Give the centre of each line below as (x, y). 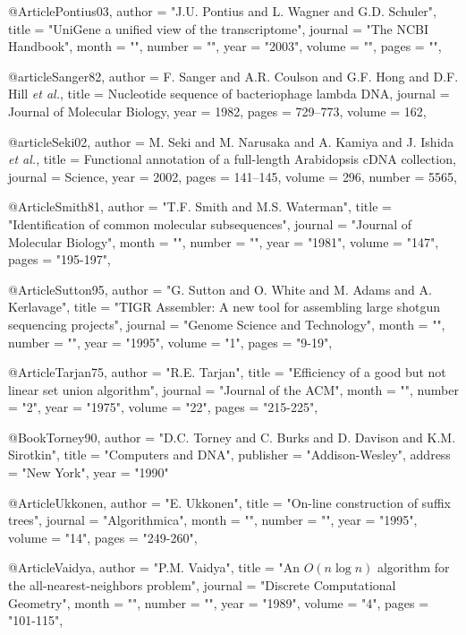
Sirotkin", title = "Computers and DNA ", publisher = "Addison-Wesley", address (229, 455)
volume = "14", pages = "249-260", (103, 537)
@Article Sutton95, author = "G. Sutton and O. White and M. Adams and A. (220, 289)
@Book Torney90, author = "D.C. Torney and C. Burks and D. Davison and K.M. (232, 437)
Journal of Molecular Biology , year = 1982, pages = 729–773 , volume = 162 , (217, 111)
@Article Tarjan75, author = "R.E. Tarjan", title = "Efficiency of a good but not (227, 372)
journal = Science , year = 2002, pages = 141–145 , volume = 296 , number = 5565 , (233, 176)
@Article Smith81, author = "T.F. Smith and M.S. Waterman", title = (200, 206)
